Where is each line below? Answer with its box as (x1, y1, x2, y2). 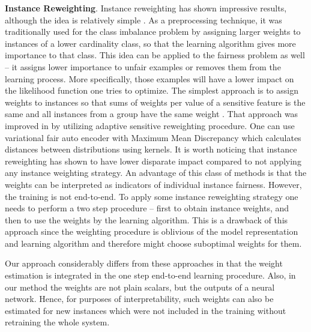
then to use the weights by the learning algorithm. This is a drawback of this (5, 213, 288, 226)
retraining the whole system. (5, 316, 110, 328)
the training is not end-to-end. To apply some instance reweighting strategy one (5, 190, 298, 202)
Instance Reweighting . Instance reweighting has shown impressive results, (5, 2, 287, 14)
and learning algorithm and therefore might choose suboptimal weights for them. (5, 237, 302, 249)
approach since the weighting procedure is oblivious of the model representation (5, 225, 298, 238)
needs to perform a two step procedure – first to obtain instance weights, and (5, 202, 289, 214)
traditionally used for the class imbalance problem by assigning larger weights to (5, 25, 301, 38)
